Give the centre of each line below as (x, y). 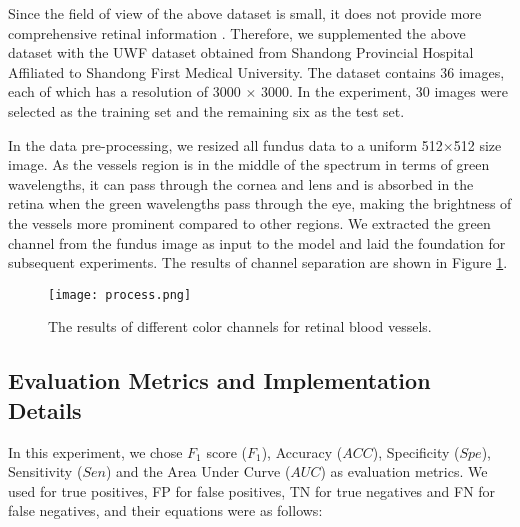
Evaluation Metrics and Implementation (219, 380)
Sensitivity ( (45, 471)
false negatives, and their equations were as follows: (165, 510)
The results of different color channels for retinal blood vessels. (240, 326)
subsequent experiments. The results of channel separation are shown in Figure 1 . (258, 262)
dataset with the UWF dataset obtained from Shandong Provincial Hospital (241, 52)
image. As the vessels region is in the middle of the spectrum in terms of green (249, 164)
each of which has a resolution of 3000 (124, 91)
